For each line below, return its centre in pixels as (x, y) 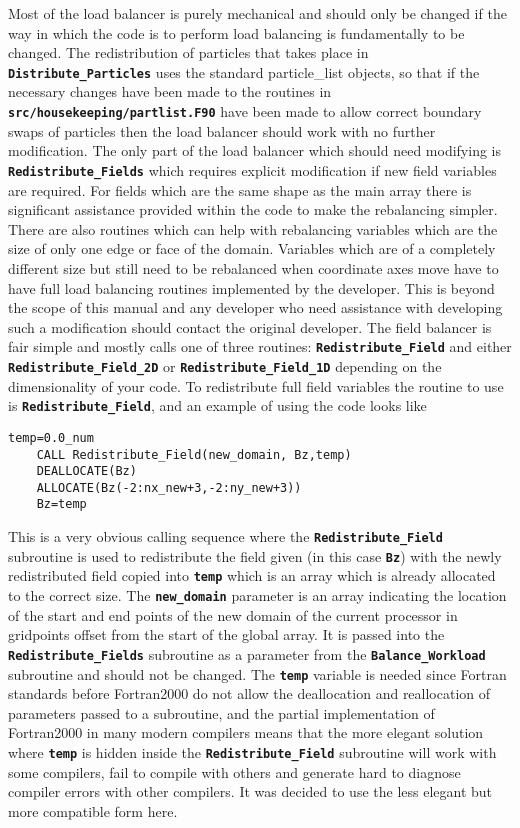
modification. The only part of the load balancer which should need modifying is (255, 150)
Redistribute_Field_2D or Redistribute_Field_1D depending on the (225, 365)
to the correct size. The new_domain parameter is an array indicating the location (257, 595)
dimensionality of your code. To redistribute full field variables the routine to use (256, 385)
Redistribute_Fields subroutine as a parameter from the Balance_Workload (247, 653)
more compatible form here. (93, 810)
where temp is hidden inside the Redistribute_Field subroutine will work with (252, 752)
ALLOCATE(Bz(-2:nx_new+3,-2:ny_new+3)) (169, 487)
